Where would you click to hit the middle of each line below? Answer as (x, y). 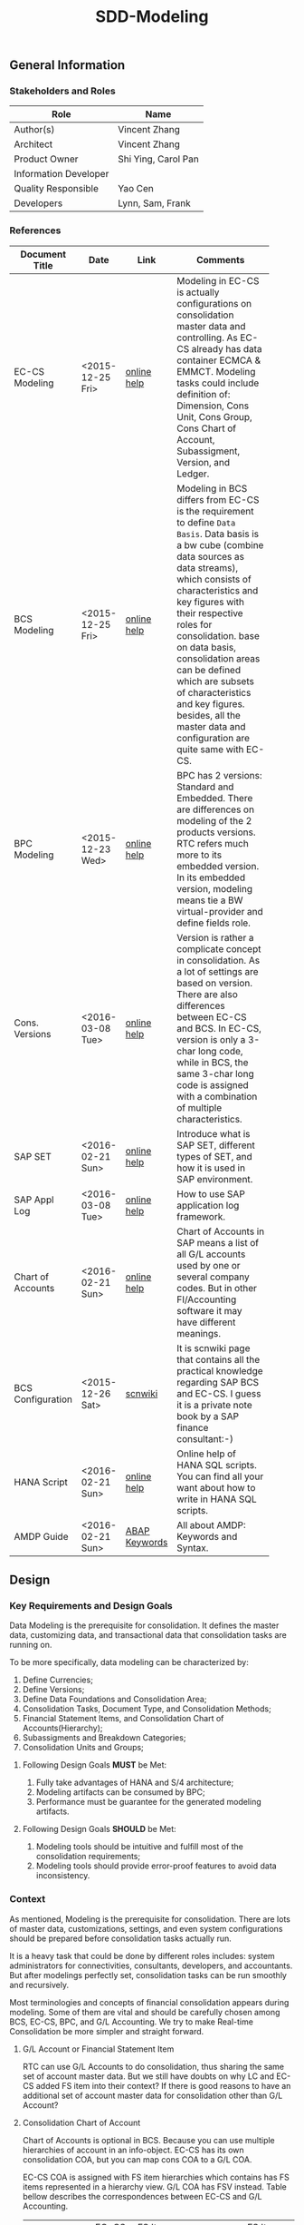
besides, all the (209, 715)
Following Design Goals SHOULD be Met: (99, 1829)
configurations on (214, 303)
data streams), (207, 567)
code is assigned (212, 1084)
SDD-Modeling (152, 17)
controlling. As (207, 338)
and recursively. (39, 1985)
